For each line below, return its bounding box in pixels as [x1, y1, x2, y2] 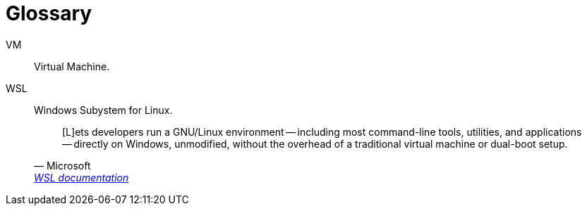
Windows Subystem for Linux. [34, 103, 173, 116]
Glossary [6, 1, 92, 25]
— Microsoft [34, 159, 91, 172]
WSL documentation [34, 171, 129, 184]
